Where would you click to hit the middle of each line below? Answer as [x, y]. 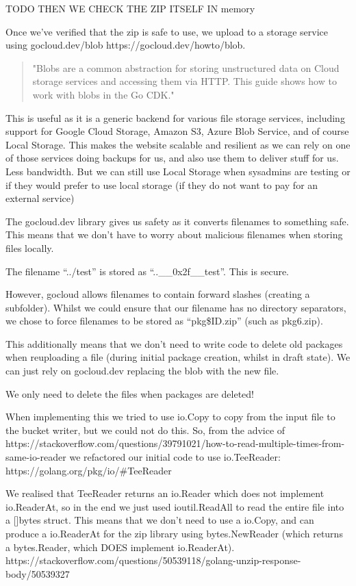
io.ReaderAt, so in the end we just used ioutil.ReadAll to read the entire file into [175, 506]
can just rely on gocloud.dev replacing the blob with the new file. [142, 371]
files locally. [30, 247]
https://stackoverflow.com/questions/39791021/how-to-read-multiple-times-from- [175, 443]
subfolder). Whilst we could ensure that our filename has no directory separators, [176, 307]
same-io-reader [36, 457]
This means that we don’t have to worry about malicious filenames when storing [174, 234]
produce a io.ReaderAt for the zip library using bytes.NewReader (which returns [174, 533]
